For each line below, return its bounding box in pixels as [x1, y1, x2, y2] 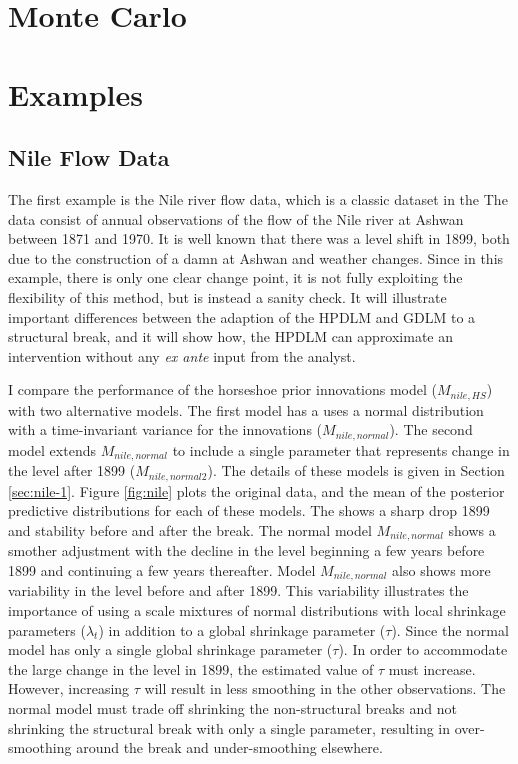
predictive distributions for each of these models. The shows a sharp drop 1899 [8, 500, 490, 521]
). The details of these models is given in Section [207, 460, 505, 481]
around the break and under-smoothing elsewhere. [76, 737, 383, 758]
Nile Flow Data [8, 142, 170, 173]
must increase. [388, 658, 476, 679]
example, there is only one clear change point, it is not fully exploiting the [8, 267, 463, 288]
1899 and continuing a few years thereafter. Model [8, 559, 316, 580]
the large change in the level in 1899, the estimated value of [8, 658, 374, 679]
